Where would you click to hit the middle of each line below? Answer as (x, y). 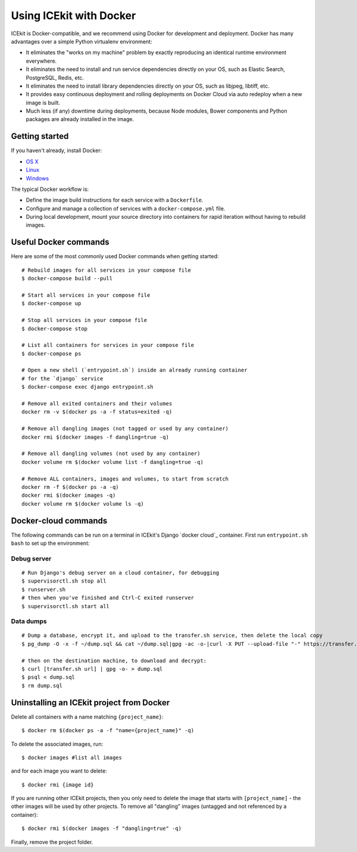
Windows (37, 178)
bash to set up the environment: (50, 543)
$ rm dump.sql (42, 685)
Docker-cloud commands (59, 521)
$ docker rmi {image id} (58, 785)
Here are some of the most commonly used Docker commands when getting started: (115, 256)
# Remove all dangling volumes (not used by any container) (111, 454)
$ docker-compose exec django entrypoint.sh (88, 387)
